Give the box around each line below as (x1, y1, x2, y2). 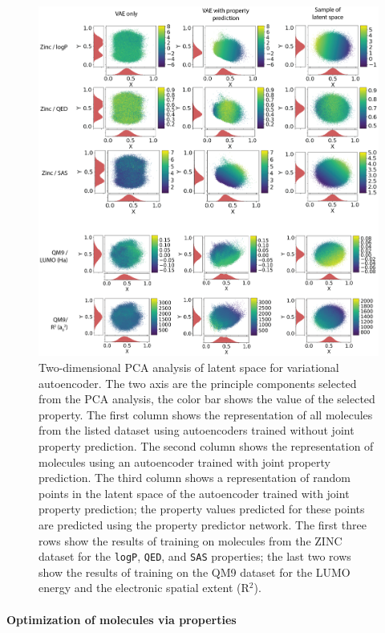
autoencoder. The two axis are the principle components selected (38, 374, 357, 391)
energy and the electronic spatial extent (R (38, 579, 249, 596)
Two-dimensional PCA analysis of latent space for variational (38, 359, 339, 376)
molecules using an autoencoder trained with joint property (38, 453, 330, 470)
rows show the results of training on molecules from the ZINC (38, 532, 342, 549)
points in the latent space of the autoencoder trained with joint (38, 484, 350, 501)
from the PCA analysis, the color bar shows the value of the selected (38, 390, 375, 407)
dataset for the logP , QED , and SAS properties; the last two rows (38, 548, 351, 565)
